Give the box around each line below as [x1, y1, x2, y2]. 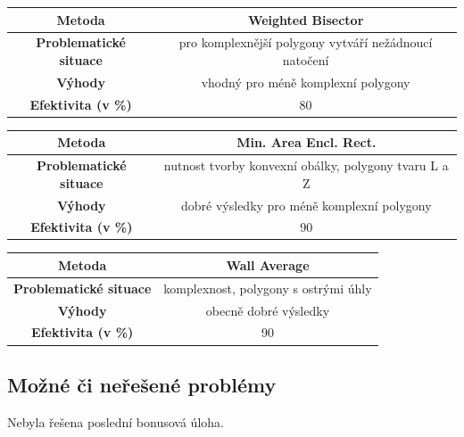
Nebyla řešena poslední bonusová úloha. [7, 412, 224, 431]
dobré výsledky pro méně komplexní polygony [181, 195, 432, 214]
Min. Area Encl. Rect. [236, 133, 377, 152]
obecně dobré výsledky [205, 301, 330, 319]
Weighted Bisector [247, 10, 364, 29]
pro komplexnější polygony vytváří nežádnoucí [178, 33, 433, 52]
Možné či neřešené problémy [7, 370, 277, 398]
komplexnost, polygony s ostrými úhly [163, 278, 372, 297]
